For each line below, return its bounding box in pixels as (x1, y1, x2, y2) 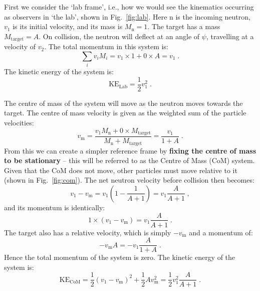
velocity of (4, 41, 36, 52)
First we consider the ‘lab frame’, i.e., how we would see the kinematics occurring (4, 2, 254, 12)
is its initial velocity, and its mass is (13, 21, 123, 32)
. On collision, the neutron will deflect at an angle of (39, 31, 200, 41)
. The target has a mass (147, 21, 220, 32)
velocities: (4, 117, 34, 127)
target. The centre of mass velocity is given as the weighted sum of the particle (4, 107, 246, 118)
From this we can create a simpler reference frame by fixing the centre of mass (4, 145, 256, 156)
